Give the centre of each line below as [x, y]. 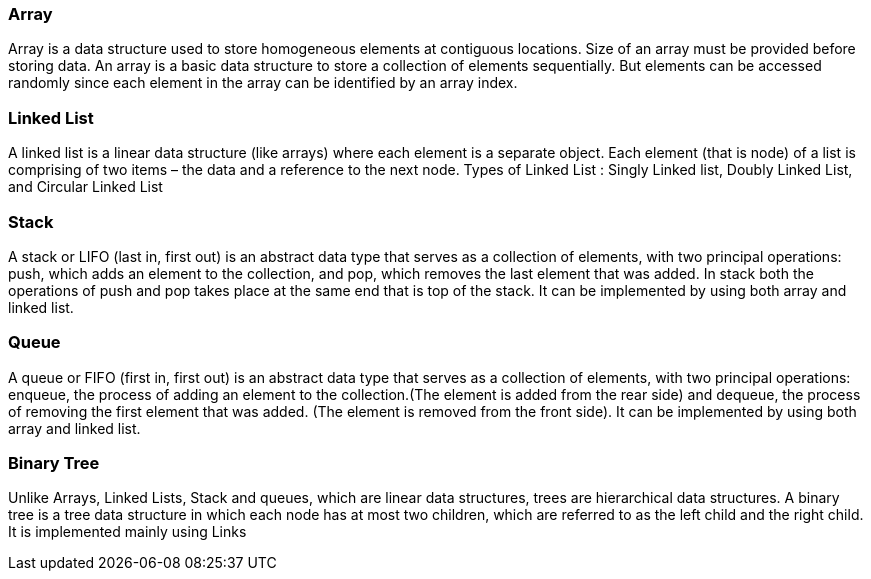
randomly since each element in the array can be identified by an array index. [263, 83]
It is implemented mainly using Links [127, 532]
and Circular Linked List [85, 187]
